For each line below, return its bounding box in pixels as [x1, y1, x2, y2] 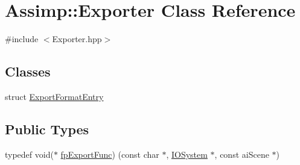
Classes [5, 62, 51, 81]
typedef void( [5, 148, 54, 160]
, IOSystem [166, 148, 208, 160]
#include [5, 33, 39, 45]
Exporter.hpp [52, 33, 102, 45]
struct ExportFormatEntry [5, 90, 104, 102]
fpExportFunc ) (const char [60, 148, 159, 160]
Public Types [5, 119, 89, 138]
